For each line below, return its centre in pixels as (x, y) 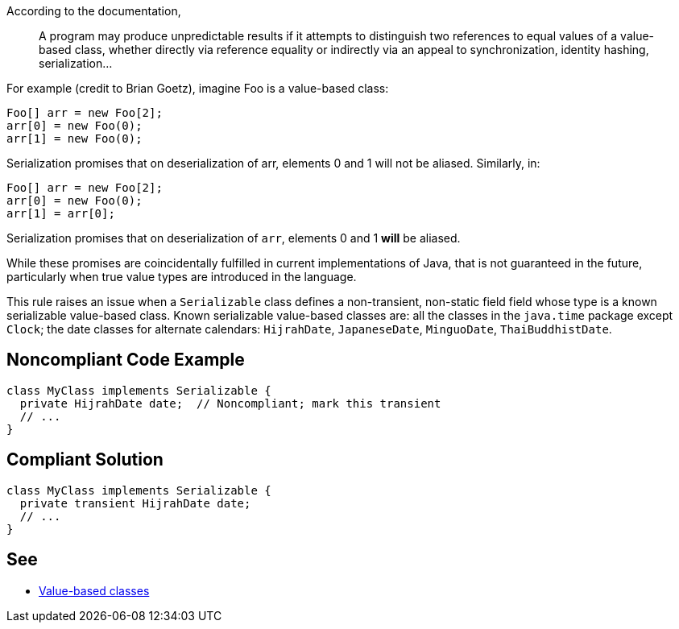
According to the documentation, (94, 11)
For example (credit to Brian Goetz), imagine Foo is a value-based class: (198, 88)
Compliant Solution (85, 460)
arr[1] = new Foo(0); (75, 139)
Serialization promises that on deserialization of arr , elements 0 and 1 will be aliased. (234, 238)
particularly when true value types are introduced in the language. (182, 277)
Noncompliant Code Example (126, 360)
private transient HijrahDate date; (135, 503)
